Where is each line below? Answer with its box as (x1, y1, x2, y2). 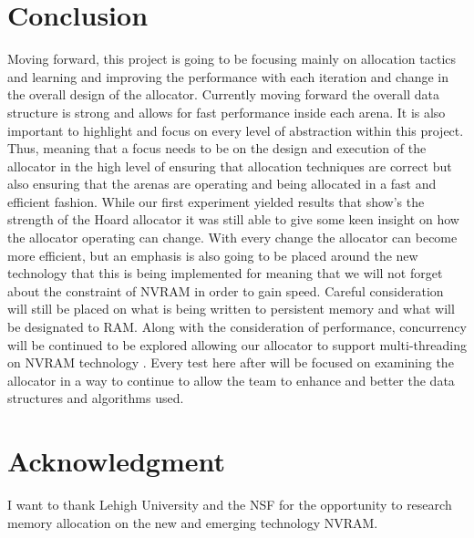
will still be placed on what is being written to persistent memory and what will (7, 299, 455, 318)
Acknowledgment (7, 442, 225, 480)
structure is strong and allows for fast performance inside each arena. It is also (7, 102, 446, 121)
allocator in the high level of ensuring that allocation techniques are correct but (7, 156, 452, 175)
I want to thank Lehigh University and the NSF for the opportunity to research (7, 495, 452, 514)
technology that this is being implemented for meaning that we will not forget (7, 264, 443, 283)
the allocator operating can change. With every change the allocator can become (7, 228, 458, 247)
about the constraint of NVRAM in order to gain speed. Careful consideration (7, 281, 444, 300)
